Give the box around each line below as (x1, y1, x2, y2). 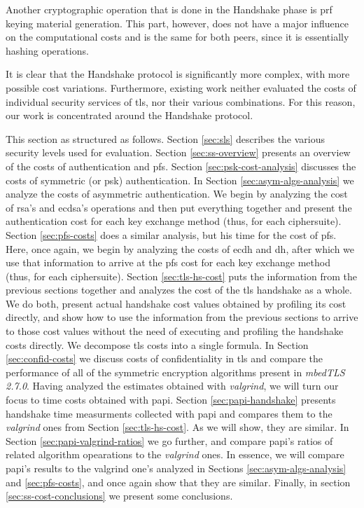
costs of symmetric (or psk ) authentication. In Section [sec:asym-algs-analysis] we (6, 172, 354, 187)
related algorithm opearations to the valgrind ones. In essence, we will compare (6, 447, 344, 462)
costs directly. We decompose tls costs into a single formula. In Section (6, 337, 309, 352)
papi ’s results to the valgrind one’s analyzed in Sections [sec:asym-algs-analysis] (6, 461, 346, 475)
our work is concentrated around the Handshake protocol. (6, 108, 253, 123)
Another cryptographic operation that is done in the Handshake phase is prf (6, 2, 332, 16)
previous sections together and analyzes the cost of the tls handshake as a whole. (6, 282, 352, 297)
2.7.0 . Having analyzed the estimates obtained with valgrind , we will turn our (6, 378, 339, 393)
